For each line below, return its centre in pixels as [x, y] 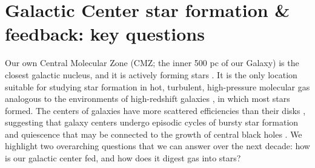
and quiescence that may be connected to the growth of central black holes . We [154, 134]
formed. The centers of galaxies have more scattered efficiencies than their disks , [155, 110]
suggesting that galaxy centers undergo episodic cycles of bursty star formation [152, 122]
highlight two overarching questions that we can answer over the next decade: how [157, 146]
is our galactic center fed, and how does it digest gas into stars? [123, 158]
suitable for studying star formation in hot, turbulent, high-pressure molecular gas [157, 86]
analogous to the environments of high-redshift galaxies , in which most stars [148, 99]
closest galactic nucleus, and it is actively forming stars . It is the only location [151, 74]
